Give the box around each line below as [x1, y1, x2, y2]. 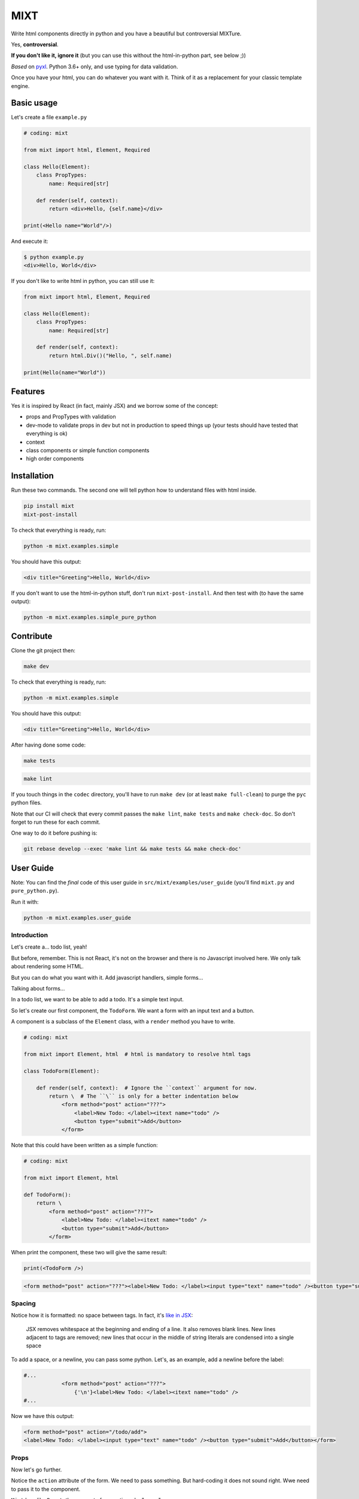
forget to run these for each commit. [11, 818, 101, 826]
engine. [11, 82, 30, 89]
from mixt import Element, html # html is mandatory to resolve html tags [23, 1050, 251, 1058]
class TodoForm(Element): [23, 1067, 100, 1074]
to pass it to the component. [11, 1485, 81, 1492]
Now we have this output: [11, 1412, 74, 1419]
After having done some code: [11, 741, 86, 749]
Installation [11, 471, 54, 481]
